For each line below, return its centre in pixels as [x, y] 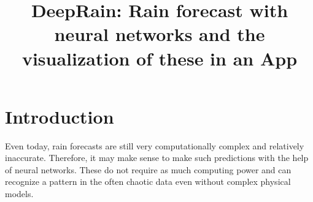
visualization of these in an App [160, 58]
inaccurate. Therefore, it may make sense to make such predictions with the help [157, 158]
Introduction [60, 116]
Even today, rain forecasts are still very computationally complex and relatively [155, 145]
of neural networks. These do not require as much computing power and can [148, 169]
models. [19, 194]
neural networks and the [160, 34]
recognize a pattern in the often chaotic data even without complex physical [148, 181]
